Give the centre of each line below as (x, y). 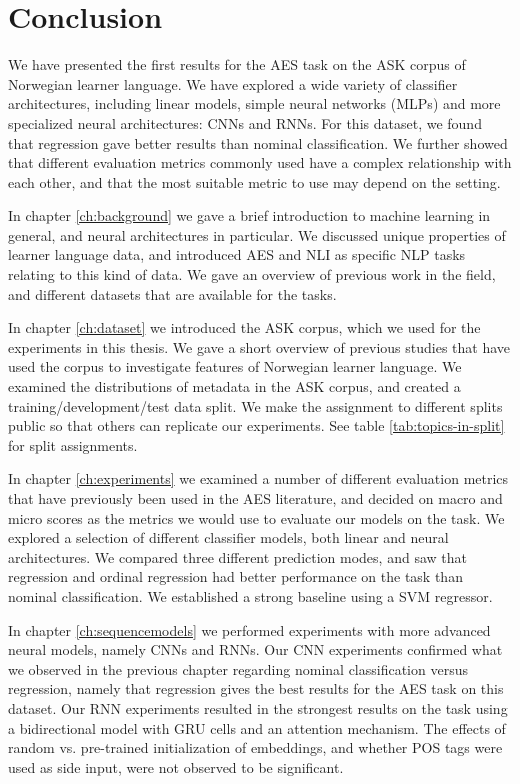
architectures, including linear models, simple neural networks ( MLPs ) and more (254, 103)
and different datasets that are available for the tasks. (172, 293)
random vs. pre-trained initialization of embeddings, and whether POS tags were (255, 747)
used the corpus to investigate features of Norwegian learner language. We (235, 366)
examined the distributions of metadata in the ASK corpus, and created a (234, 386)
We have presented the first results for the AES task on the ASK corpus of (237, 64)
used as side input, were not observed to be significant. (176, 766)
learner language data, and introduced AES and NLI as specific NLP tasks (237, 254)
